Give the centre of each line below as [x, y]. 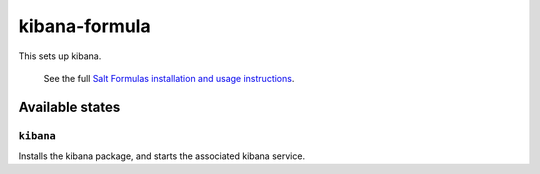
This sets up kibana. [60, 56]
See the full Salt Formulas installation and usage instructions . [169, 78]
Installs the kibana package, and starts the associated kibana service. [161, 156]
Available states [69, 106]
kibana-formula [84, 26]
